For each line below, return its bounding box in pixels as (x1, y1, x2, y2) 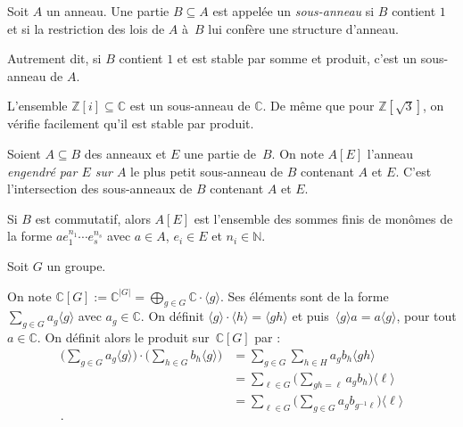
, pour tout (396, 307, 457, 325)
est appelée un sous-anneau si (212, 2, 375, 20)
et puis (292, 307, 329, 325)
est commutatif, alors (35, 209, 151, 227)
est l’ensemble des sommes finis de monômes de (194, 209, 453, 227)
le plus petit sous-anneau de (130, 161, 284, 180)
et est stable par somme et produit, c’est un (177, 49, 418, 68)
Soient (7, 144, 41, 162)
